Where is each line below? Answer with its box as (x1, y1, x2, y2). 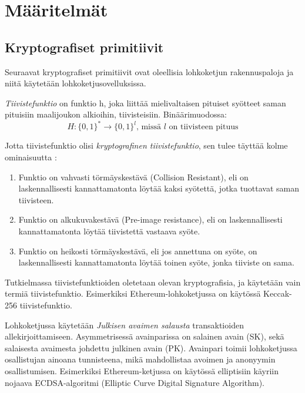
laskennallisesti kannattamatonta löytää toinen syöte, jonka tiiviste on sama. (18, 256, 294, 268)
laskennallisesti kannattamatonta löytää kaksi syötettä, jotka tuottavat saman (18, 182, 300, 194)
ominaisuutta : (5, 151, 57, 163)
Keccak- (263, 287, 292, 300)
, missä (136, 123, 162, 132)
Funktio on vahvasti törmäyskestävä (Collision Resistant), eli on (18, 170, 249, 183)
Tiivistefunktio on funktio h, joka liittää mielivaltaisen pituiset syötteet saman (5, 96, 286, 109)
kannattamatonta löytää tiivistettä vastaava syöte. (18, 225, 200, 237)
